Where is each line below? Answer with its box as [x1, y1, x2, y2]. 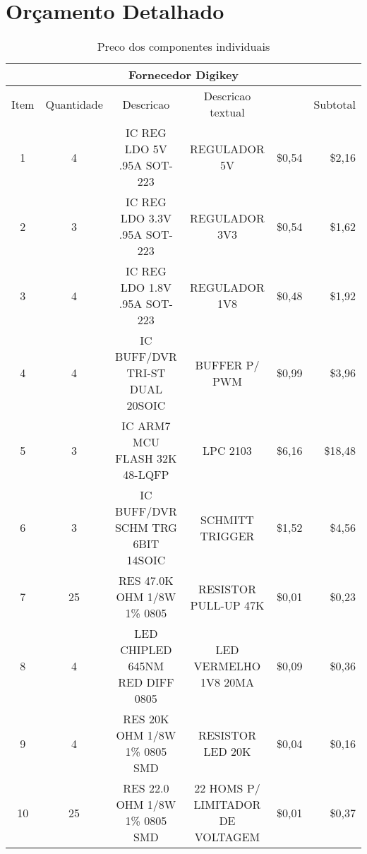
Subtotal [313, 95, 356, 112]
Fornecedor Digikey [128, 66, 239, 83]
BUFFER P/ [195, 356, 260, 373]
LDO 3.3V [120, 210, 172, 227]
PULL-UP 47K [190, 596, 265, 613]
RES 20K [123, 711, 169, 728]
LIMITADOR [193, 796, 261, 813]
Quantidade [45, 95, 103, 112]
